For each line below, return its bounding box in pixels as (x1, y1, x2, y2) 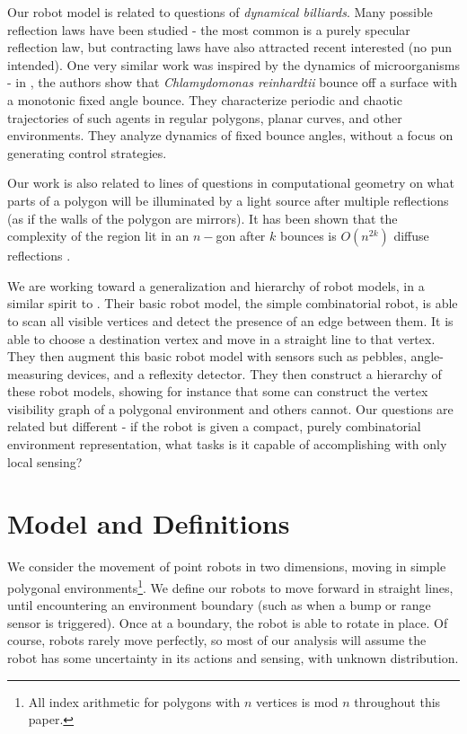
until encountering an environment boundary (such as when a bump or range (7, 596, 431, 615)
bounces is (279, 226, 337, 245)
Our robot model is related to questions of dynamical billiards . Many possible (7, 3, 433, 21)
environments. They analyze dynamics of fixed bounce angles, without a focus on (7, 126, 454, 145)
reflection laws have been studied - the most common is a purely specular (7, 20, 410, 39)
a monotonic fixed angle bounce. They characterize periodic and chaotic (7, 90, 402, 109)
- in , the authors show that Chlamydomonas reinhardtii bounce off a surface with (7, 73, 457, 92)
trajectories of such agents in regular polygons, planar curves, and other (7, 108, 402, 127)
